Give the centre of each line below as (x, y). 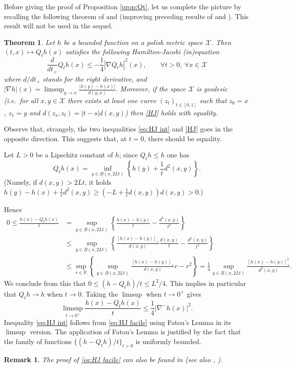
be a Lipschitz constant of (74, 155)
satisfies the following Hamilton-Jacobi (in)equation (142, 52)
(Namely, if (21, 182)
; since (128, 155)
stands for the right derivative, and (95, 78)
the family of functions (38, 341)
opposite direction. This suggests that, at (65, 138)
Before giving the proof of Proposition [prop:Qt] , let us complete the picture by (123, 6)
